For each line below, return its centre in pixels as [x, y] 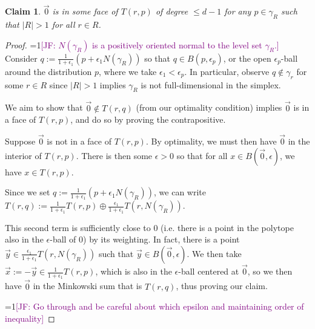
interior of [23, 155]
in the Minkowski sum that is [88, 286]
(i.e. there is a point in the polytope [227, 227]
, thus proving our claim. [222, 286]
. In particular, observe [227, 71]
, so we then [270, 271]
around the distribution [48, 71]
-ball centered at [209, 271]
